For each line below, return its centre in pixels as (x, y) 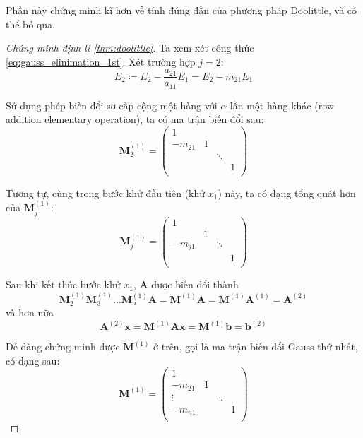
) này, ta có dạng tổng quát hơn (287, 193)
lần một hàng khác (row (282, 105)
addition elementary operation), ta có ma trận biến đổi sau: (135, 119)
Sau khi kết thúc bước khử (63, 284)
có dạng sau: (33, 360)
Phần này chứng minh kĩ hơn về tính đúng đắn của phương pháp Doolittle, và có (181, 10)
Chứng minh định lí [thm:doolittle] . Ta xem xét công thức (130, 48)
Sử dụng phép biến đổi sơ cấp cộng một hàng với (112, 105)
